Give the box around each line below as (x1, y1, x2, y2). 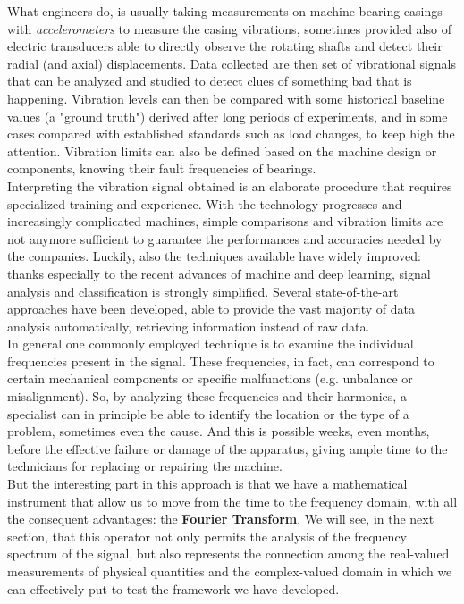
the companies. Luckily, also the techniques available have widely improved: (7, 247, 421, 265)
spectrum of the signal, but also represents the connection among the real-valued (7, 544, 450, 563)
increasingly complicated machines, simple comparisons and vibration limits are (7, 212, 443, 231)
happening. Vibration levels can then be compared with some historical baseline (7, 88, 445, 107)
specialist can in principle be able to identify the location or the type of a (7, 404, 409, 423)
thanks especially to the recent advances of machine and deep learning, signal (7, 264, 431, 282)
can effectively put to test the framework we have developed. (7, 579, 340, 598)
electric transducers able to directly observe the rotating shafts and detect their (7, 37, 443, 55)
